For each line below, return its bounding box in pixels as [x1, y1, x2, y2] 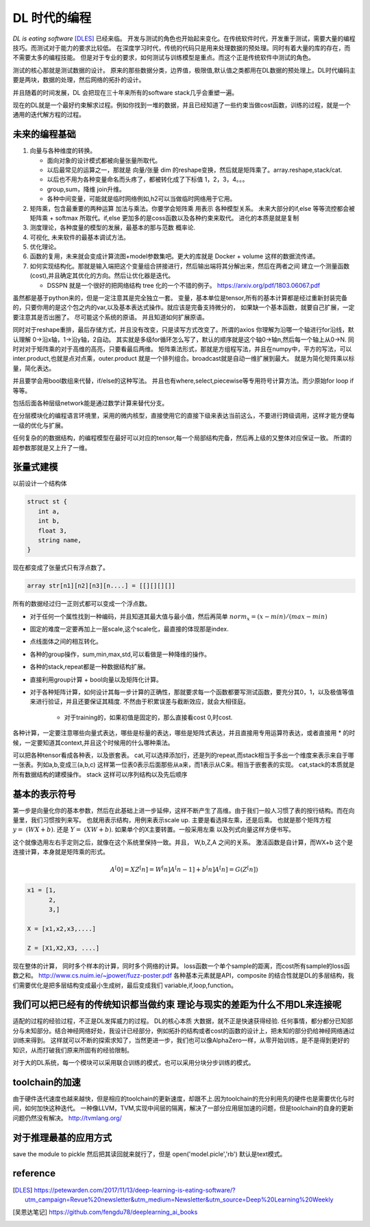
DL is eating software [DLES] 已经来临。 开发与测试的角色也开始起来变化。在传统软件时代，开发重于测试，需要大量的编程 [12, 34, 356, 43]
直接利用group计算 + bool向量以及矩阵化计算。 [29, 675, 162, 684]
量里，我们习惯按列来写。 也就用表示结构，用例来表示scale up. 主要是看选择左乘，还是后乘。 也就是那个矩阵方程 [12, 816, 332, 824]
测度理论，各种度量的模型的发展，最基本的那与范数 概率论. [29, 223, 195, 232]
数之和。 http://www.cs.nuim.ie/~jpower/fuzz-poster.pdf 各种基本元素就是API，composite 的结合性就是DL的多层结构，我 [12, 971, 354, 980]
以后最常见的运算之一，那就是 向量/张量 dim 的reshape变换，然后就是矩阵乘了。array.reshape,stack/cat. [47, 166, 343, 174]
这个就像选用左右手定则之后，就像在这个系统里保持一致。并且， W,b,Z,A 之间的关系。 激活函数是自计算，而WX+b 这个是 [12, 838, 354, 846]
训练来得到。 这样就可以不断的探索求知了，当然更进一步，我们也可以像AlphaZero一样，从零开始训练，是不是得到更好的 [12, 1036, 350, 1044]
